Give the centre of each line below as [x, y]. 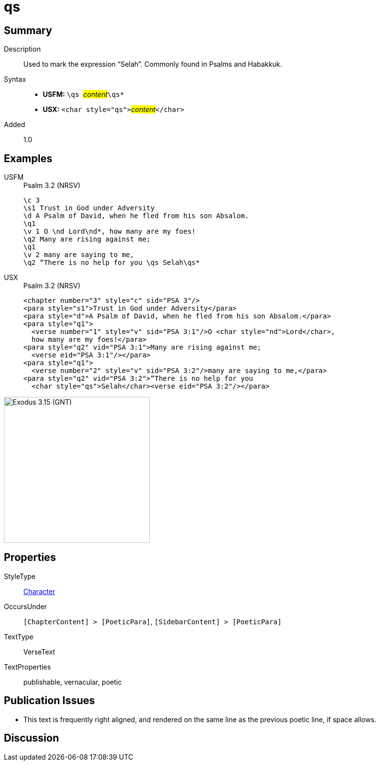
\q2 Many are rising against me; [87, 239]
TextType [19, 636]
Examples [28, 158]
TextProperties [27, 667]
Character [39, 591]
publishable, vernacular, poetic [73, 682]
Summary [28, 30]
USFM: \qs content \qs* [83, 94]
